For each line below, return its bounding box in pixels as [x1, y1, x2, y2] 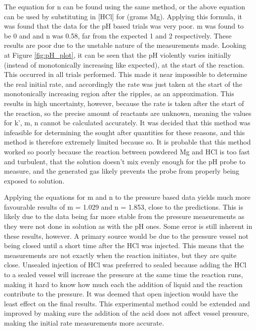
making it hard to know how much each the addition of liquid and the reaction [4, 279, 243, 289]
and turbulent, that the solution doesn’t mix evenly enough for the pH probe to [4, 156, 246, 166]
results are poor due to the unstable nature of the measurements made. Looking [4, 40, 246, 50]
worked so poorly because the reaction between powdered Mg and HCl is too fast [4, 146, 250, 156]
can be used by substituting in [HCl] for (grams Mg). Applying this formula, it [4, 11, 243, 21]
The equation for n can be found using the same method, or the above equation [4, 1, 245, 11]
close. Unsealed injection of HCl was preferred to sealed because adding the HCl [4, 259, 247, 270]
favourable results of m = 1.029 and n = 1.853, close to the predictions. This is [4, 201, 243, 212]
